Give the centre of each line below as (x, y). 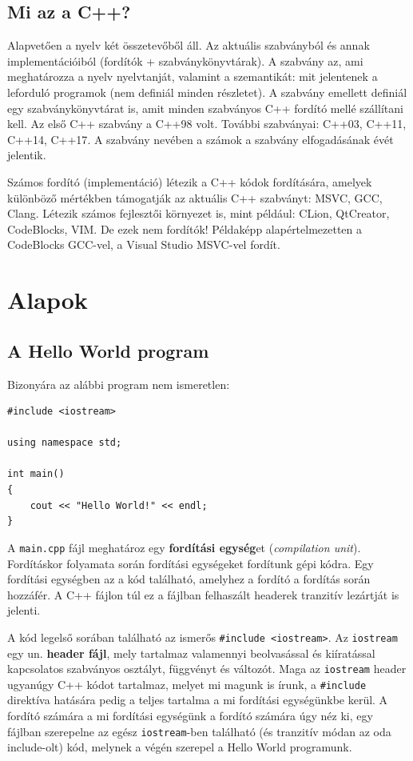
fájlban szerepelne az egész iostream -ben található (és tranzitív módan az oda (199, 731)
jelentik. (27, 155)
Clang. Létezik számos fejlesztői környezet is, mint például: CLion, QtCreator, (199, 213)
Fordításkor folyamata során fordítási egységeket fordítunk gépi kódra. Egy (191, 563)
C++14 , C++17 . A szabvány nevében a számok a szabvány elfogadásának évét (201, 139)
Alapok (48, 300)
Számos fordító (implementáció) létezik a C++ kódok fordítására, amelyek (190, 181)
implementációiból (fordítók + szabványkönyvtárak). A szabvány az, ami (185, 60)
